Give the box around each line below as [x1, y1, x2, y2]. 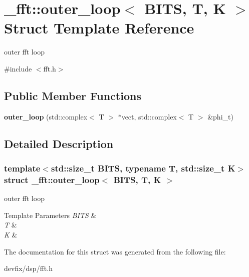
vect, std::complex [121, 111, 177, 121]
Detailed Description [4, 135, 114, 151]
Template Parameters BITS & [4, 209, 97, 220]
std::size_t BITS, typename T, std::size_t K [51, 162, 235, 174]
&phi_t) [207, 111, 233, 121]
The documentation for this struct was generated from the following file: [4, 246, 226, 256]
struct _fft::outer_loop [4, 173, 100, 185]
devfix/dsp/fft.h [4, 263, 53, 273]
